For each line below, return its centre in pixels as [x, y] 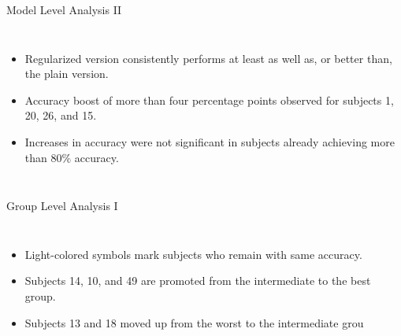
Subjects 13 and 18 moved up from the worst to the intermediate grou [194, 322]
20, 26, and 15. [61, 115]
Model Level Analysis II [64, 9]
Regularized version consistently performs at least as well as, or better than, [208, 58]
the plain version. [67, 74]
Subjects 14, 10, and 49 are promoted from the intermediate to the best [198, 281]
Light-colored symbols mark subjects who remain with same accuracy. [193, 254]
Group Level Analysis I [62, 206]
